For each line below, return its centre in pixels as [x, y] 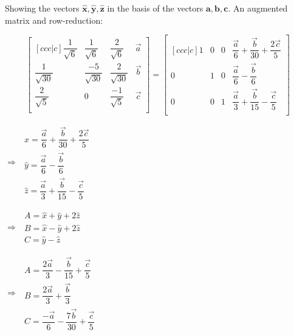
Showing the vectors [42, 8]
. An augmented [258, 8]
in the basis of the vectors [155, 8]
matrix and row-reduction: [54, 20]
